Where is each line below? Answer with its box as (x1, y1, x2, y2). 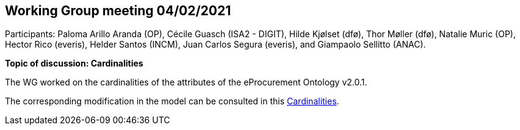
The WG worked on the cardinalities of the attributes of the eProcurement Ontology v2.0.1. (5, 77, 367, 88)
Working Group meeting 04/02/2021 (5, 3, 231, 18)
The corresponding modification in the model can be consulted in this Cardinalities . (5, 96, 339, 107)
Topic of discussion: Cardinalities (5, 58, 143, 69)
